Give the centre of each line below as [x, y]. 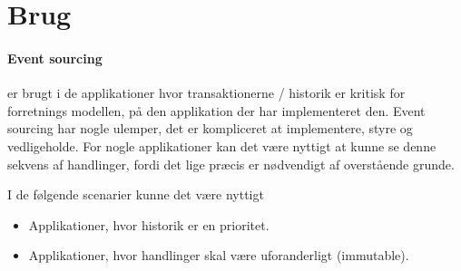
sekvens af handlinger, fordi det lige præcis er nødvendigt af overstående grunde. [231, 164]
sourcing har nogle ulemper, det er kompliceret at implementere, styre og [210, 128]
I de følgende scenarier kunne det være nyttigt [136, 194]
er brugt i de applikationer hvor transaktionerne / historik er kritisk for [206, 93]
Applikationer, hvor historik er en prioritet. [149, 224]
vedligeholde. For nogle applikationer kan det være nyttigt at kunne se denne [222, 145]
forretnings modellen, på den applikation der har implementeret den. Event [216, 110]
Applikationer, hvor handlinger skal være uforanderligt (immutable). [219, 255]
